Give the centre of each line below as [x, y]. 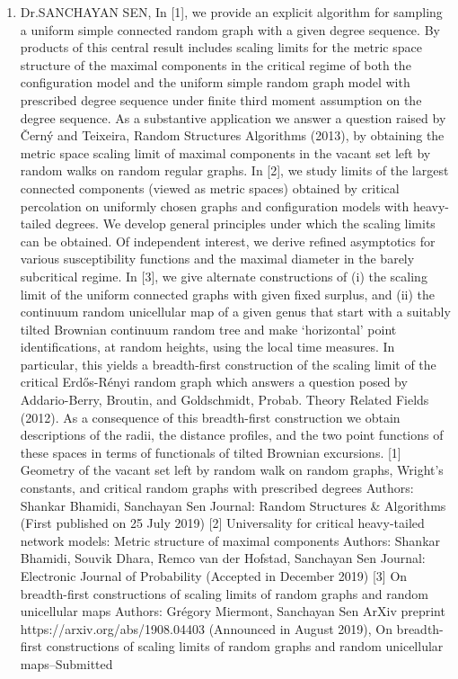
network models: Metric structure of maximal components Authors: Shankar [230, 540]
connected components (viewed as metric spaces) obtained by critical [210, 188]
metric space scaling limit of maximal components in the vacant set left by [225, 152]
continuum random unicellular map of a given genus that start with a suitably [235, 312]
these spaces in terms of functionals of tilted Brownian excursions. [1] [211, 452]
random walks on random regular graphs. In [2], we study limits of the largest [234, 170]
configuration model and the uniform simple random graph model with [215, 82]
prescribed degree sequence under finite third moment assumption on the [221, 99]
